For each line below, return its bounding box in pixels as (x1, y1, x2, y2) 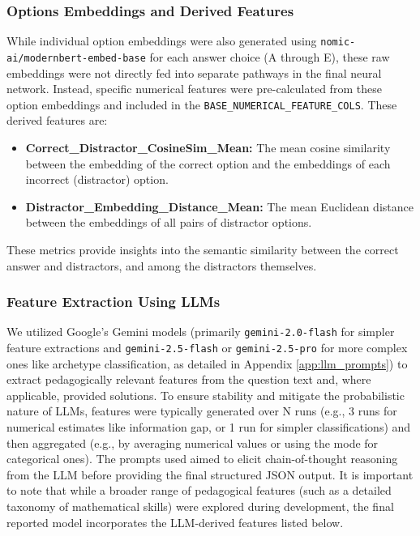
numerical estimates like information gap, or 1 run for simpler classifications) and (6, 419, 411, 436)
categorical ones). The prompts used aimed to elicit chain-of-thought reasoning (6, 450, 398, 467)
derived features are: (6, 112, 108, 129)
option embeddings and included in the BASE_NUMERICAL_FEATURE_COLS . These (6, 96, 397, 113)
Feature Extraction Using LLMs (6, 291, 221, 312)
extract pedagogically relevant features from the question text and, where (6, 371, 371, 388)
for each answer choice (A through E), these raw (149, 48, 390, 65)
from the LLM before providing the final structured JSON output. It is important (6, 466, 414, 483)
